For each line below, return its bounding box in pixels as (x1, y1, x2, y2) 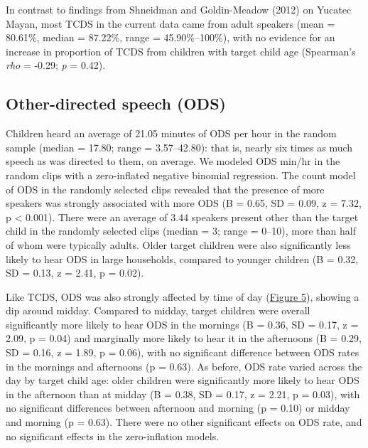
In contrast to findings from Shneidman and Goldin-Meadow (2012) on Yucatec (6, 2, 352, 16)
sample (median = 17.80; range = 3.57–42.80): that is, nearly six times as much (6, 139, 353, 154)
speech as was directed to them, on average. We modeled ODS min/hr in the (6, 154, 340, 169)
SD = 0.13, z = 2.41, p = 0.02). (6, 265, 144, 280)
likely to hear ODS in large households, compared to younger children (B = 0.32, (6, 251, 359, 266)
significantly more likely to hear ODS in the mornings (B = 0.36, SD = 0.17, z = (6, 316, 359, 331)
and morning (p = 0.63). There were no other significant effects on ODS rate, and (6, 415, 362, 430)
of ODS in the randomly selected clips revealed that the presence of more (6, 181, 325, 196)
